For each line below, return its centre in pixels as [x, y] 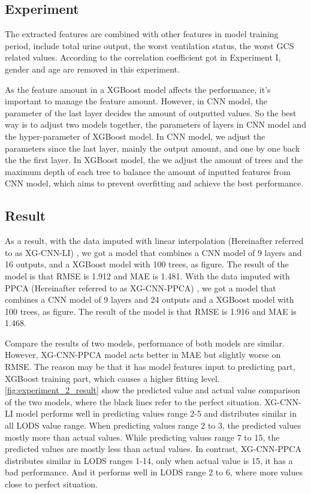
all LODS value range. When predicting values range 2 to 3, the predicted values [153, 425]
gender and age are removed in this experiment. [92, 69]
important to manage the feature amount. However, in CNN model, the [136, 101]
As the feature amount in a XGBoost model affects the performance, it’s [138, 89]
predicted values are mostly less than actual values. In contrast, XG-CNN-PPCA [153, 449]
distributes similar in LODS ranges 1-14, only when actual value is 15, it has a [149, 460]
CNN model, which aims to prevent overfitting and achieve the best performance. [154, 183]
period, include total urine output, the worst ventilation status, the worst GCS [150, 45]
